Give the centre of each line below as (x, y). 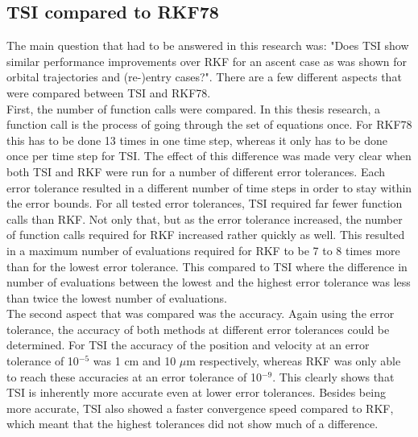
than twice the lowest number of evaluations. (117, 297)
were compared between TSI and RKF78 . (109, 92)
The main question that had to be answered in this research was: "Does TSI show (208, 45)
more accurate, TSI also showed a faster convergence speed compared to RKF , (200, 408)
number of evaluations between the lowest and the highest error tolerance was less (209, 282)
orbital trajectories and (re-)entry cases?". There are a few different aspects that (204, 77)
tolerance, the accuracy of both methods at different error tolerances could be (198, 329)
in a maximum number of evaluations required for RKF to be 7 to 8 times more (203, 250)
